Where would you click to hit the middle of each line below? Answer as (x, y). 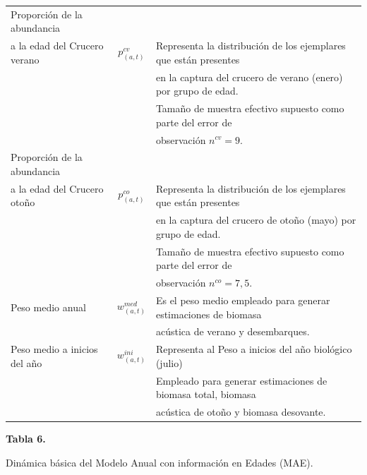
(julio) (169, 362)
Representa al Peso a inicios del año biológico (254, 349)
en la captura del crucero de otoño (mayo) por (256, 220)
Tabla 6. (26, 439)
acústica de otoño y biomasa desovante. (241, 412)
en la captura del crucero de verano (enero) (249, 77)
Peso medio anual (48, 307)
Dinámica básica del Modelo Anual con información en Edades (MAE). (160, 462)
